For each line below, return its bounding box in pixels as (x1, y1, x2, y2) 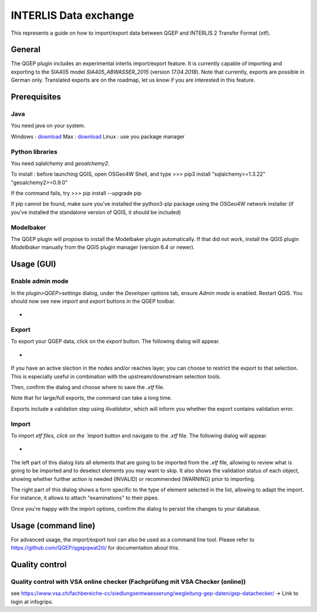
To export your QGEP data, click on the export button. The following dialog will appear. (11, 338, 220, 345)
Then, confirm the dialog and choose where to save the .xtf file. (11, 384, 164, 391)
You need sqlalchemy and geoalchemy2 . (11, 159, 110, 167)
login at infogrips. (11, 598, 53, 605)
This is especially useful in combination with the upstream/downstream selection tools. (11, 373, 221, 380)
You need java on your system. (11, 122, 86, 129)
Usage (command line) (11, 520, 96, 530)
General (11, 45, 41, 55)
